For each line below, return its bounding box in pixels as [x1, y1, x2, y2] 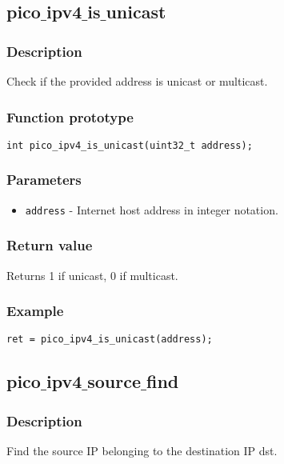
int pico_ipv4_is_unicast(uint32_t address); [6, 139, 253, 151]
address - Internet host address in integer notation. [25, 201, 278, 218]
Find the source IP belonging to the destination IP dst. [6, 442, 278, 459]
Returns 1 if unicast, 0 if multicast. [6, 266, 178, 283]
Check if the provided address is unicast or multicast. [6, 73, 268, 89]
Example [6, 301, 64, 321]
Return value [6, 235, 93, 255]
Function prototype [6, 106, 134, 126]
